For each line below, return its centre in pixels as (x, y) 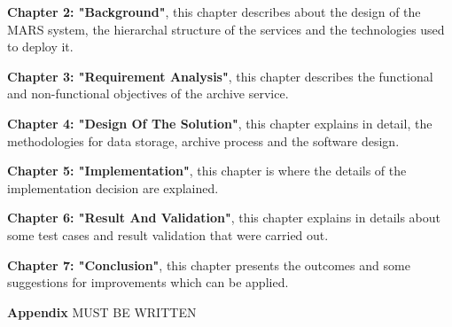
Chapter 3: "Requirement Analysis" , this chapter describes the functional (220, 76)
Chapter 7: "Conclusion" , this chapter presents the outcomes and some (209, 265)
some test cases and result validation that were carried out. (168, 234)
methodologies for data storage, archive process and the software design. (203, 140)
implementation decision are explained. (113, 187)
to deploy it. (40, 47)
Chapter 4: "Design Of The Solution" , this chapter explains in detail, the (220, 123)
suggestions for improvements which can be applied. (148, 282)
